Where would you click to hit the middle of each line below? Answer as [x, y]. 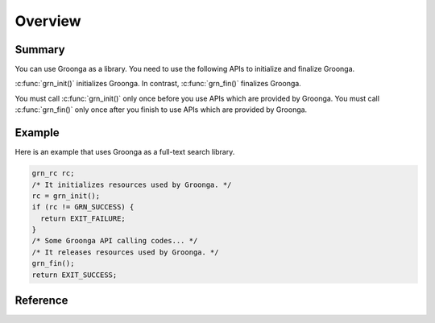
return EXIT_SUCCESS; [75, 275]
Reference [41, 301]
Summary [40, 50]
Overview [48, 21]
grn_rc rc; [53, 174]
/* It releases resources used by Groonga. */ [125, 252]
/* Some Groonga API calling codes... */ [115, 241]
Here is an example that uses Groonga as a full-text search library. [125, 152]
